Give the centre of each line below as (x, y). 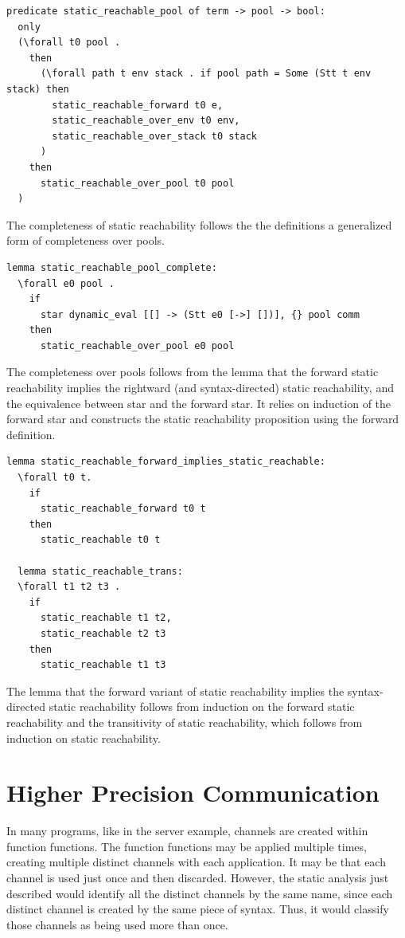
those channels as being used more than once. (117, 924)
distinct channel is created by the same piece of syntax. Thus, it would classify (198, 909)
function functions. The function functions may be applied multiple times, (187, 846)
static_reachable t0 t (100, 540)
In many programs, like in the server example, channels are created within (187, 831)
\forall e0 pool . (66, 283)
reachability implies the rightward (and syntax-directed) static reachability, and (200, 388)
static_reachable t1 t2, (106, 618)
